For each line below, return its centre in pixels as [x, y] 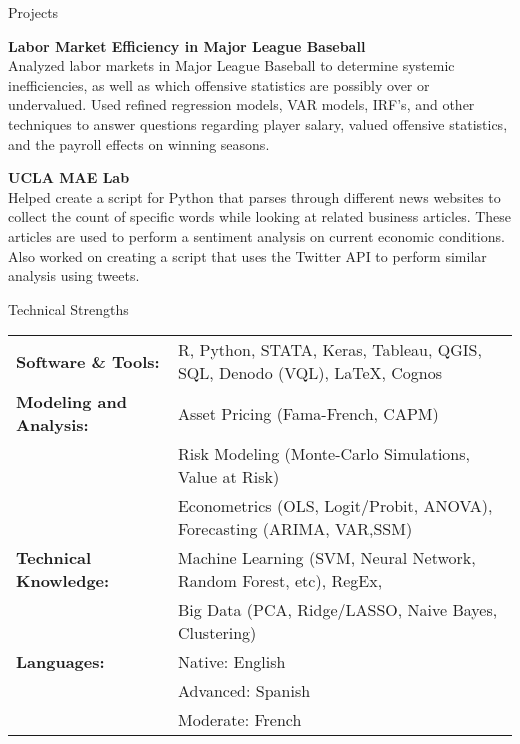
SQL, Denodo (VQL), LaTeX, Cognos [310, 373]
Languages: [60, 662]
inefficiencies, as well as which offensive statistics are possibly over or [219, 84]
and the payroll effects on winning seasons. [139, 143]
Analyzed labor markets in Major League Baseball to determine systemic [231, 65]
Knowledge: [63, 581]
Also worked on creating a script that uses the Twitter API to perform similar [247, 255]
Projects [33, 12]
